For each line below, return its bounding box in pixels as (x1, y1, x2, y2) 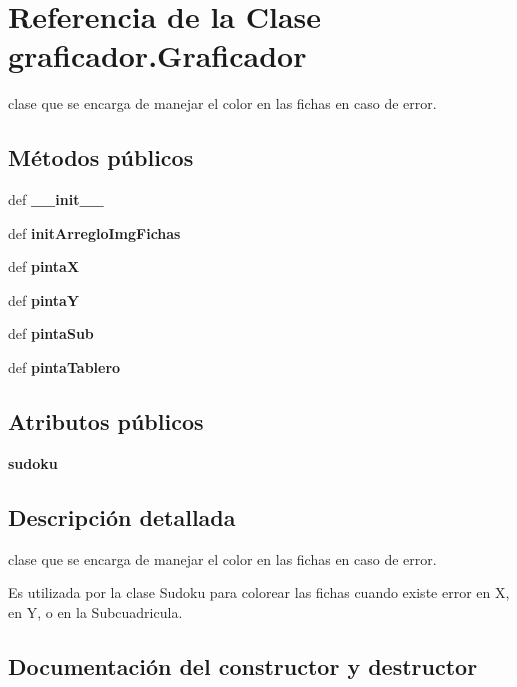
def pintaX (8, 256, 80, 277)
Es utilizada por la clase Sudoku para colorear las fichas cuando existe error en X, (8, 582, 510, 603)
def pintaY (8, 289, 80, 310)
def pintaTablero (8, 357, 121, 378)
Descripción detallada (8, 501, 236, 532)
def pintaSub (8, 323, 94, 344)
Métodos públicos (8, 142, 194, 173)
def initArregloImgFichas (8, 222, 181, 243)
